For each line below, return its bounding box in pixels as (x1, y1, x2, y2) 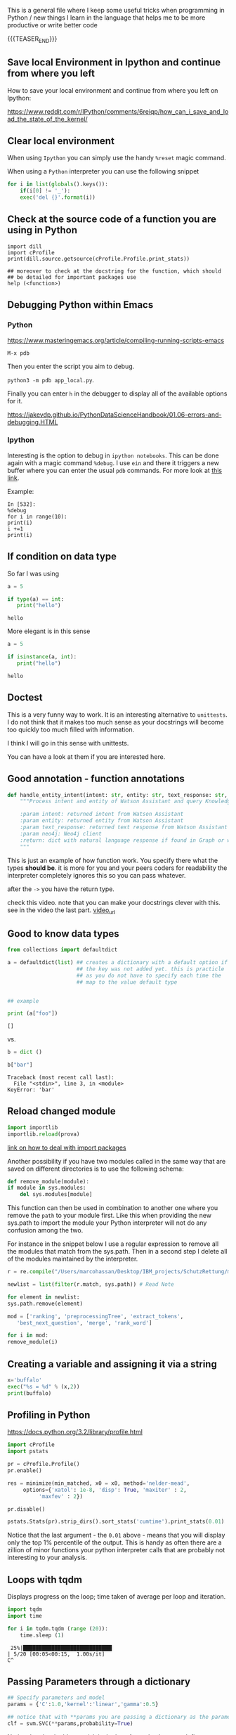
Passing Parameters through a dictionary (7, 1676, 191, 1688)
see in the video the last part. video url (7, 906, 116, 916)
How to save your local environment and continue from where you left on (7, 86, 218, 94)
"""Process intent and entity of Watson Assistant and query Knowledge (20, 798, 234, 805)
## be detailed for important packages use (7, 273, 137, 280)
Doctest (7, 691, 43, 703)
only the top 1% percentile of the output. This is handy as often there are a (7, 1538, 223, 1547)
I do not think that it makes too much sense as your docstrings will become (7, 717, 224, 726)
